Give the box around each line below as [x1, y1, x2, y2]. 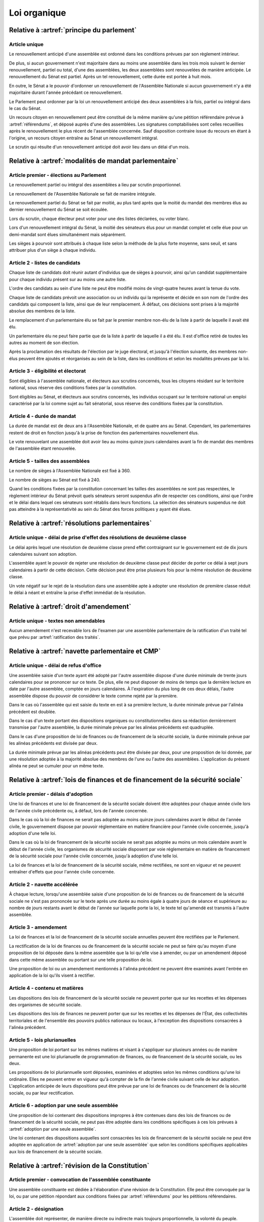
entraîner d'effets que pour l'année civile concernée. [9, 869, 115, 874]
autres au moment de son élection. [9, 340, 79, 346]
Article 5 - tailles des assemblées [9, 458, 90, 464]
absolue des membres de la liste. [9, 308, 76, 314]
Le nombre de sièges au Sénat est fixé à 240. [9, 477, 100, 482]
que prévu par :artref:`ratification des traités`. [9, 634, 100, 640]
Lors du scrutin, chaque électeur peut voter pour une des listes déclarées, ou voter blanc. [9, 216, 190, 221]
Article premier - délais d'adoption [9, 791, 93, 798]
